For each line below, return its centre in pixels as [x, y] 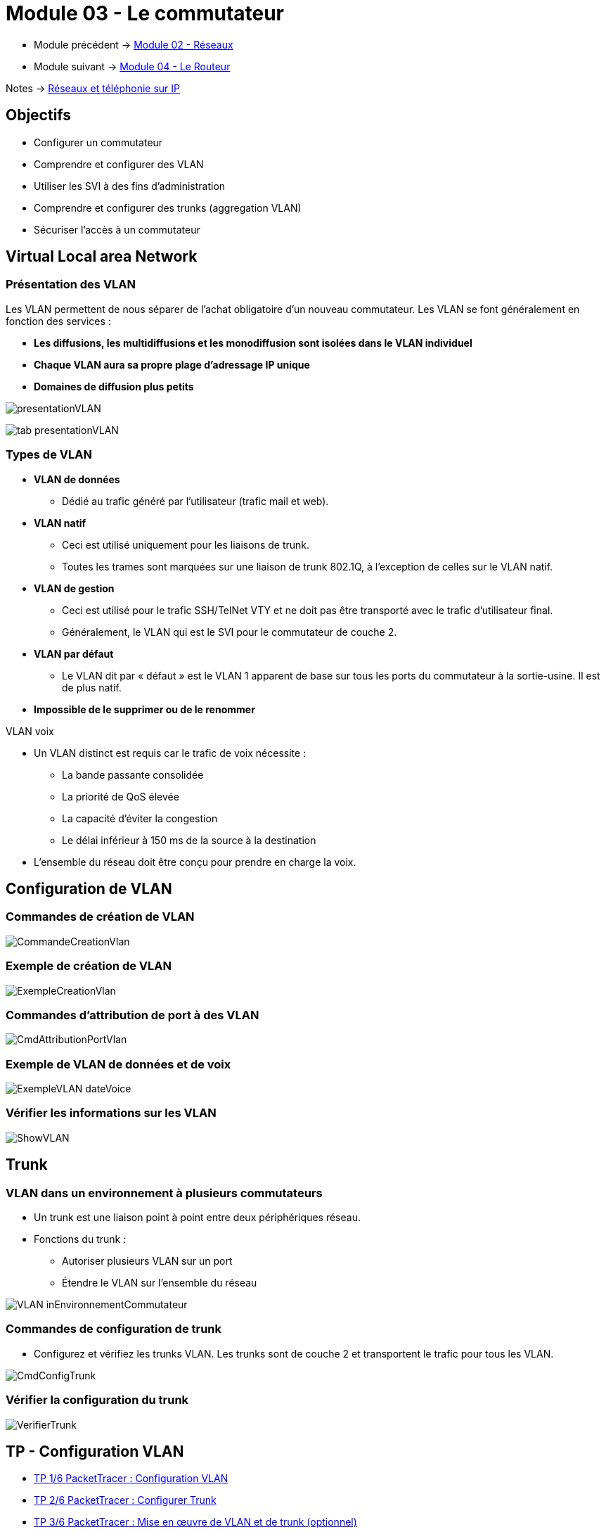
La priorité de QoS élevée [121, 796]
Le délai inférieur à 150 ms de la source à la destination [189, 840]
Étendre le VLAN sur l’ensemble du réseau [160, 1283]
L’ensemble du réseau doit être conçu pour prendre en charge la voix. [195, 862]
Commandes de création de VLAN [100, 917]
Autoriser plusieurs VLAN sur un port [147, 1261]
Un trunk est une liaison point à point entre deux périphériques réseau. [197, 1217]
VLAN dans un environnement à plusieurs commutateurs [164, 1193]
